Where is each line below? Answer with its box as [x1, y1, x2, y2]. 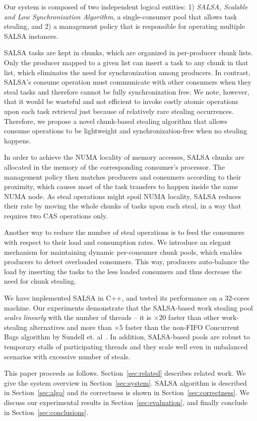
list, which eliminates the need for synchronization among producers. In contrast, [4, 67, 251, 77]
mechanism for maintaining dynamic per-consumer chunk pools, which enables [4, 246, 242, 257]
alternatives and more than [29, 321, 112, 332]
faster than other [168, 312, 220, 322]
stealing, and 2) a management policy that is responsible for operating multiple [4, 21, 245, 31]
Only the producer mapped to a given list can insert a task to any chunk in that [4, 57, 249, 67]
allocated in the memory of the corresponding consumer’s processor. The [4, 161, 225, 172]
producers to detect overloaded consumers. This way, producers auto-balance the [4, 256, 250, 267]
